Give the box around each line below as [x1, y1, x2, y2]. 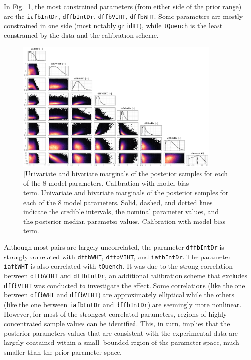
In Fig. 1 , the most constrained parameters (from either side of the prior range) [4, 1, 242, 11]
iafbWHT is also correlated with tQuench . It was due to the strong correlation [4, 261, 233, 271]
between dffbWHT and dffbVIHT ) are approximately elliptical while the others [4, 290, 234, 300]
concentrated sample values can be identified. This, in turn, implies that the [4, 318, 230, 328]
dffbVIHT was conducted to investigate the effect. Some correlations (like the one [4, 280, 245, 290]
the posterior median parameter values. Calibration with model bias [23, 216, 226, 226]
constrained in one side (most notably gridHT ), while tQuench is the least [4, 20, 223, 31]
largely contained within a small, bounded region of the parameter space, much [4, 337, 239, 347]
